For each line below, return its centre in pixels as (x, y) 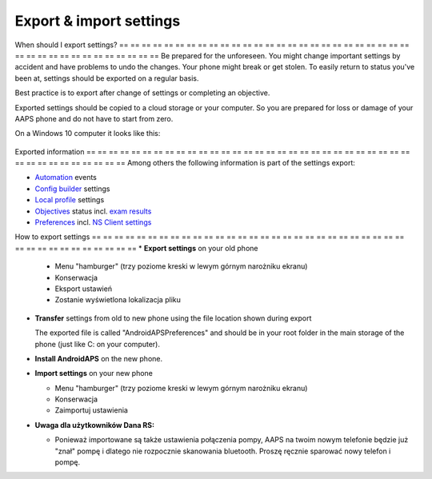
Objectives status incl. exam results (93, 211)
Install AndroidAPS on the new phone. (99, 358)
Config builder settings (72, 189)
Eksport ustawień (83, 289)
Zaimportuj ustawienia (91, 410)
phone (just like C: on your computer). (97, 344)
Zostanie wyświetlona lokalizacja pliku (118, 300)
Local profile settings (70, 200)
